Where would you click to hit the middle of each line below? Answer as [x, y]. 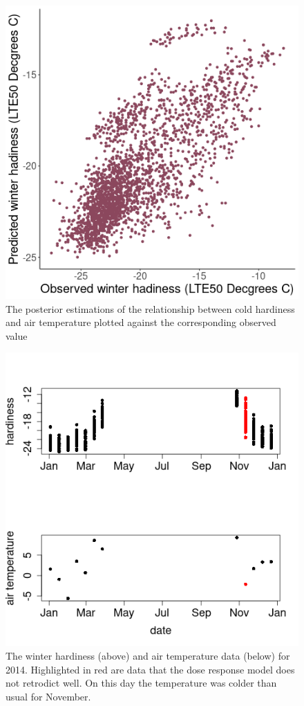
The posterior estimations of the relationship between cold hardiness [150, 308]
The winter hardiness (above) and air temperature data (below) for [148, 655]
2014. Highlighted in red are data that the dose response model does [150, 669]
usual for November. [48, 696]
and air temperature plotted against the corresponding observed [141, 322]
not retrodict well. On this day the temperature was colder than [141, 683]
